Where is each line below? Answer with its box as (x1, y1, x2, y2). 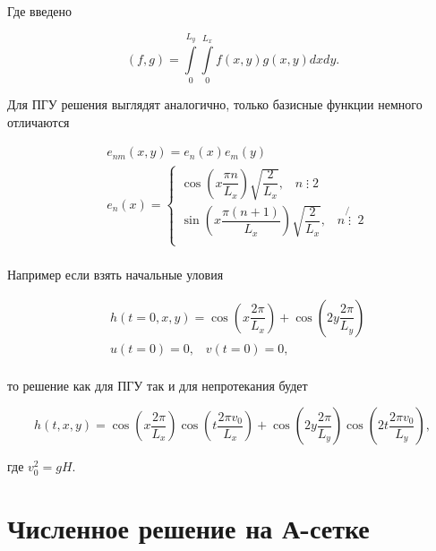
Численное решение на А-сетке (7, 510, 370, 547)
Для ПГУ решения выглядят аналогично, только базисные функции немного (7, 95, 423, 114)
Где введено (7, 2, 73, 20)
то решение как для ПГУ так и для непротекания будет (7, 375, 308, 394)
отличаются (7, 112, 70, 131)
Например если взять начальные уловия (7, 265, 224, 284)
